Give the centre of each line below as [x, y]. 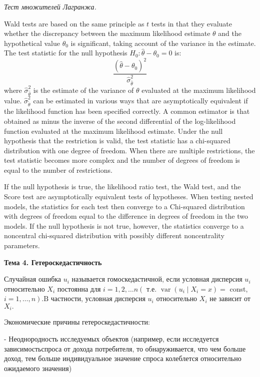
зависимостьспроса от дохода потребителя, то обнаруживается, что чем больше [125, 348]
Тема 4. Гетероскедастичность [53, 262]
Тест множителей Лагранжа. [50, 6]
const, [239, 288]
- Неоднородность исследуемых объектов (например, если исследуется [111, 339]
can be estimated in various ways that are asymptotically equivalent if [140, 100]
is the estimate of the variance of [83, 90]
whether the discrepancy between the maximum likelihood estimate [107, 33]
